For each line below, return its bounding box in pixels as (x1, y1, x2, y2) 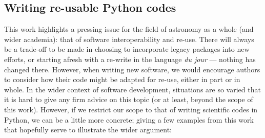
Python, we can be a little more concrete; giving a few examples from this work (4, 114, 254, 125)
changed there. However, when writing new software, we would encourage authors (4, 64, 260, 74)
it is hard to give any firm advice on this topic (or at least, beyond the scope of (4, 94, 253, 105)
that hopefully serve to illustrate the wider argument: (4, 124, 172, 135)
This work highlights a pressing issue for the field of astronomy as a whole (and (4, 24, 254, 34)
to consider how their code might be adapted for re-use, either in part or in (4, 74, 240, 85)
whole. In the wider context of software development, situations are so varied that (4, 84, 261, 94)
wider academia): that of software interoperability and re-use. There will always (4, 33, 254, 44)
